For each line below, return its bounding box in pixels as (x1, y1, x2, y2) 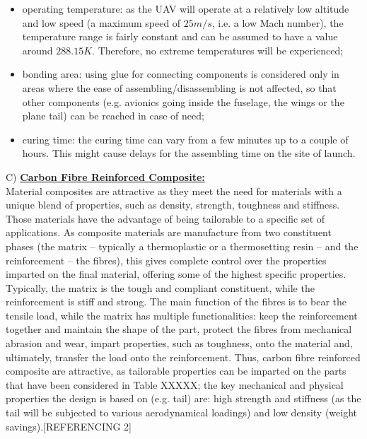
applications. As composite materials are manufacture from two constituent (6, 225, 332, 240)
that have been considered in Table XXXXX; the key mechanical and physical (6, 377, 344, 392)
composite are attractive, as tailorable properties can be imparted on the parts (6, 363, 346, 378)
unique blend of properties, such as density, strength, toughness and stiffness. (6, 197, 340, 212)
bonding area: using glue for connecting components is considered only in (22, 66, 339, 81)
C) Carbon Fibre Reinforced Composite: (6, 169, 205, 184)
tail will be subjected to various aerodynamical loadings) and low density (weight (6, 405, 358, 420)
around (22, 42, 53, 57)
